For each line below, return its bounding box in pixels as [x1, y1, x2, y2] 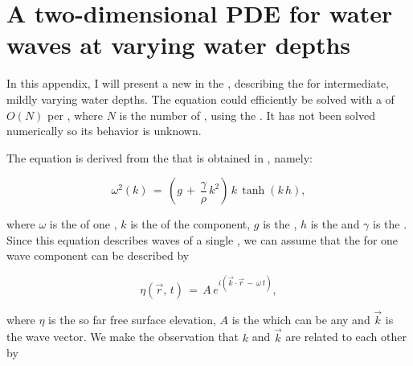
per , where [47, 106, 103, 123]
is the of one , [49, 216, 117, 232]
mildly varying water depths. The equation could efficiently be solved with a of [6, 90, 395, 107]
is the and [310, 216, 360, 232]
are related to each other [285, 328, 407, 345]
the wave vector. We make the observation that [6, 328, 239, 345]
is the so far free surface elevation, [48, 310, 216, 327]
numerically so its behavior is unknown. [6, 122, 202, 139]
